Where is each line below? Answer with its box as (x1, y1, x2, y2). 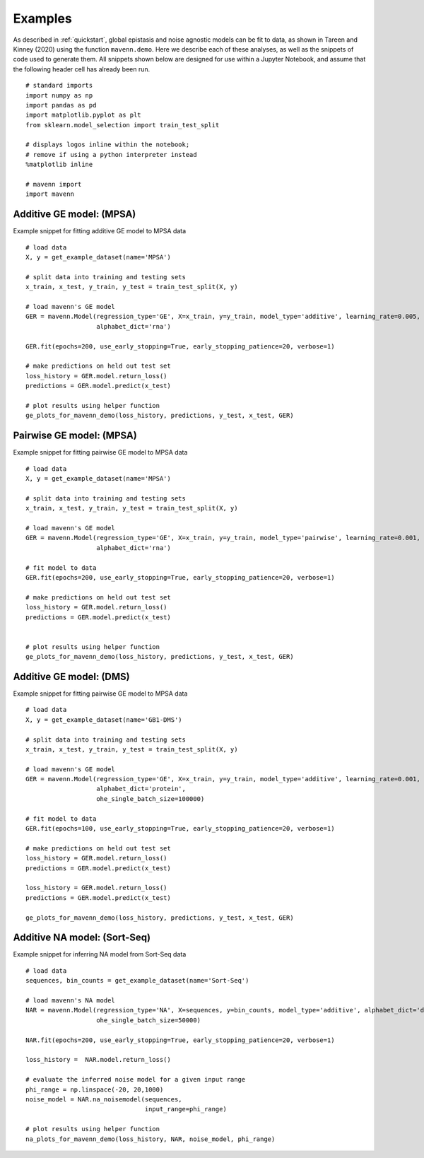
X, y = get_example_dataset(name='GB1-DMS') (25, 715, 183, 724)
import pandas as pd (25, 101, 97, 109)
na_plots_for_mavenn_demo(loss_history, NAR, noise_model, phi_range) (25, 1135, 276, 1143)
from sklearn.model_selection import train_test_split (25, 121, 220, 129)
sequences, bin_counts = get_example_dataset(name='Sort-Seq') (25, 976, 249, 985)
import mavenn (25, 190, 74, 198)
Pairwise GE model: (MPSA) (13, 430, 137, 442)
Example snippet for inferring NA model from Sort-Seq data (13, 950, 187, 959)
